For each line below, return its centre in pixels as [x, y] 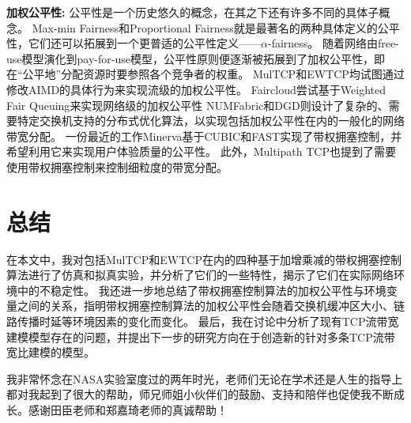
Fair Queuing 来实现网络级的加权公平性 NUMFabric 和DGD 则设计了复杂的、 [198, 105]
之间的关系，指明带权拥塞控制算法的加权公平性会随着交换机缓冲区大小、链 [211, 306]
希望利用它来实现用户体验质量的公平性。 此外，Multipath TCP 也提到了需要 [201, 151]
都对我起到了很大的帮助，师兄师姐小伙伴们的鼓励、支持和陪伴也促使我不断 [200, 394]
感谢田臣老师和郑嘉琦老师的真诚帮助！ [128, 410]
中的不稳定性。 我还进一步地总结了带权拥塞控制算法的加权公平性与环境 [202, 290]
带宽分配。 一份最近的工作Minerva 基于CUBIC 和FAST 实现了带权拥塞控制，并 [204, 136]
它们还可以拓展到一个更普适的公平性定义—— [144, 43]
